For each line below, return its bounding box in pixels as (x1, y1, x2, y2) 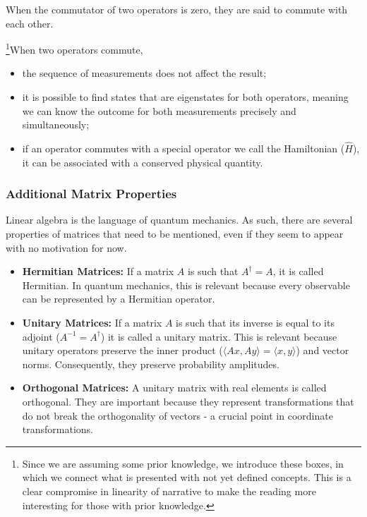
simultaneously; (22, 117, 90, 132)
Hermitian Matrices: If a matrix (22, 264, 174, 279)
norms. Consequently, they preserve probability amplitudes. (22, 356, 279, 371)
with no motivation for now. (6, 240, 127, 255)
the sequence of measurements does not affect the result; (22, 66, 267, 80)
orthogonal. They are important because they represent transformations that (22, 394, 354, 408)
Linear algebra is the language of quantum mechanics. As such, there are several (6, 212, 353, 227)
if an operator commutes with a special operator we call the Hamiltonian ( (22, 141, 345, 156)
